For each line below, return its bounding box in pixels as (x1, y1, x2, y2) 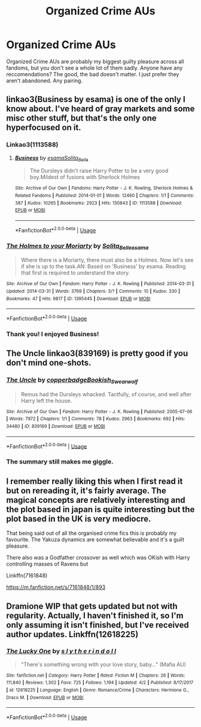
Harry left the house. (20, 397, 72, 404)
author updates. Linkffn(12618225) (6, 629, 139, 639)
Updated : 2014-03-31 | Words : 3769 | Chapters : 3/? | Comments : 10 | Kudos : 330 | (6, 288, 181, 294)
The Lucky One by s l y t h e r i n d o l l (6, 647, 117, 656)
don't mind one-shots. (6, 358, 92, 368)
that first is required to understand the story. (20, 269, 130, 277)
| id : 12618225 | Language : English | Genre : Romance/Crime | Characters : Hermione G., (6, 687, 190, 693)
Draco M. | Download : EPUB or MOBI (6, 695, 84, 701)
